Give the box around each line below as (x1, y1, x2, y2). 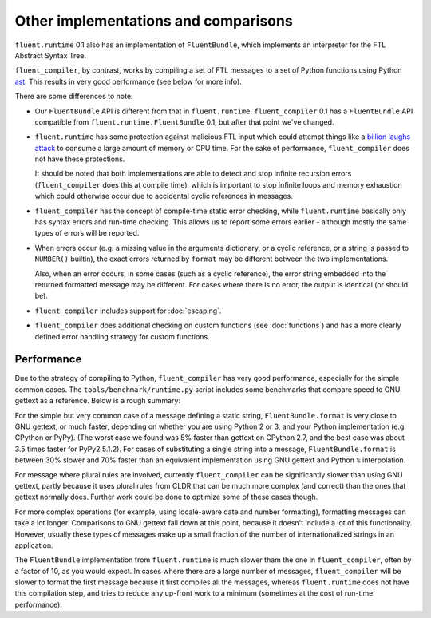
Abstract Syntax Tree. (14, 50, 87, 60)
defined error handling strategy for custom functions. (34, 331, 211, 341)
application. (14, 540, 53, 550)
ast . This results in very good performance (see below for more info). (14, 77, 243, 86)
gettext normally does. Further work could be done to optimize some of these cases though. (14, 492, 318, 502)
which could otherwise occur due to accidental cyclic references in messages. (34, 192, 293, 201)
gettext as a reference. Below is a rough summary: (14, 396, 181, 406)
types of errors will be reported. (34, 228, 140, 238)
